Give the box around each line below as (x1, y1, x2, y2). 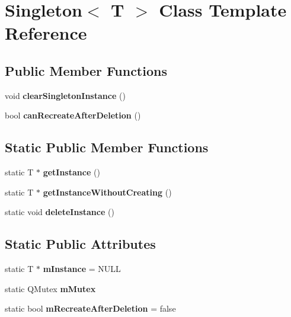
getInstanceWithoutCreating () (43, 185, 172, 198)
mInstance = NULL (43, 262, 121, 275)
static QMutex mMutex (5, 282, 96, 294)
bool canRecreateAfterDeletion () (5, 109, 141, 121)
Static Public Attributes (5, 235, 156, 253)
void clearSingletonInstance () (5, 89, 126, 101)
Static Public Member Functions (5, 138, 209, 156)
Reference (5, 21, 87, 45)
